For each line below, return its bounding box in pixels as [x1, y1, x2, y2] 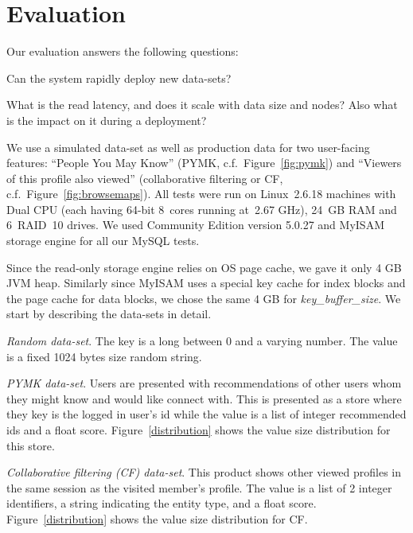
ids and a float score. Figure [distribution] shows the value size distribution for [6, 422, 391, 438]
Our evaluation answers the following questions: [6, 43, 239, 60]
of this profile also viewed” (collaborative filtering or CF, [6, 169, 283, 186]
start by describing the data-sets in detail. [6, 305, 212, 322]
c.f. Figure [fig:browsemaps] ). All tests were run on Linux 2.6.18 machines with [6, 185, 396, 202]
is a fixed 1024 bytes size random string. [6, 348, 202, 364]
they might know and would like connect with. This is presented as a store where [6, 390, 402, 407]
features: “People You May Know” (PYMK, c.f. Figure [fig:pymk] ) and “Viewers [6, 154, 402, 171]
